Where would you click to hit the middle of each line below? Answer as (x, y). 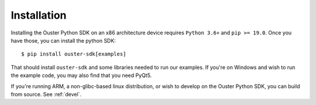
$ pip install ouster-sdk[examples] (74, 54)
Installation (39, 15)
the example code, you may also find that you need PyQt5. (81, 75)
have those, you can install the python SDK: (63, 40)
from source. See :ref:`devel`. (46, 94)
